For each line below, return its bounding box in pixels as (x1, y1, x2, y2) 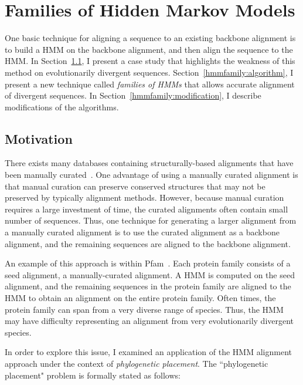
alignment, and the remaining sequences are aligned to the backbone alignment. (5, 237, 291, 249)
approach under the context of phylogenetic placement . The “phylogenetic (5, 357, 268, 369)
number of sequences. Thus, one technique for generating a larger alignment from (5, 214, 297, 227)
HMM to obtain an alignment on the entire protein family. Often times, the (5, 292, 276, 304)
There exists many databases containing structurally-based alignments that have (5, 157, 294, 169)
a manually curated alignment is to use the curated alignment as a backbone (5, 226, 280, 238)
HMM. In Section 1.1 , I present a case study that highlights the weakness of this (5, 55, 295, 67)
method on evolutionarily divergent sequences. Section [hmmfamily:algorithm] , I (5, 66, 294, 78)
